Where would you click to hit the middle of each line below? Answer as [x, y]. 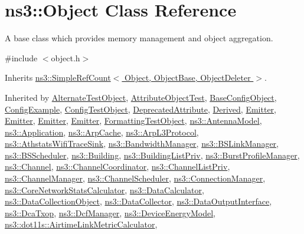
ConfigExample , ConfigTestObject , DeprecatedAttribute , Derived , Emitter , [140, 109]
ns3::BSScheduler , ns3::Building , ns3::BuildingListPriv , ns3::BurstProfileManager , [152, 155]
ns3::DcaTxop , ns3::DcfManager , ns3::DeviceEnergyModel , [110, 212]
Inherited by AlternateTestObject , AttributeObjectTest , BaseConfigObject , [141, 97]
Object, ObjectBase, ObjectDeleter [188, 78]
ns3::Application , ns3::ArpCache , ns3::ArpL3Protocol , [102, 132]
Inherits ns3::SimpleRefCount [58, 78]
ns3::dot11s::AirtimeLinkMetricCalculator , [81, 224]
